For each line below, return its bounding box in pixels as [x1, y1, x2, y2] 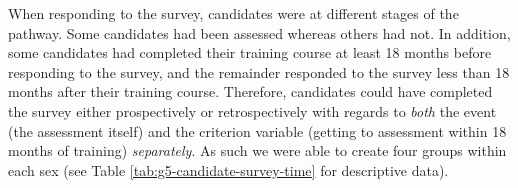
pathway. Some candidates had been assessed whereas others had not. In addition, [8, 22, 511, 43]
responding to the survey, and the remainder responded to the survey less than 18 [8, 61, 510, 82]
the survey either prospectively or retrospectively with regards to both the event [8, 100, 497, 121]
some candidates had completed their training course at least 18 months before [8, 42, 492, 63]
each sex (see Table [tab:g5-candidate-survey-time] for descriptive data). [8, 159, 449, 180]
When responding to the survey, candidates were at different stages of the [8, 3, 459, 23]
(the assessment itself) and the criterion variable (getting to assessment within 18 [8, 120, 507, 141]
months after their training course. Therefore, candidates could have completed [8, 81, 493, 102]
